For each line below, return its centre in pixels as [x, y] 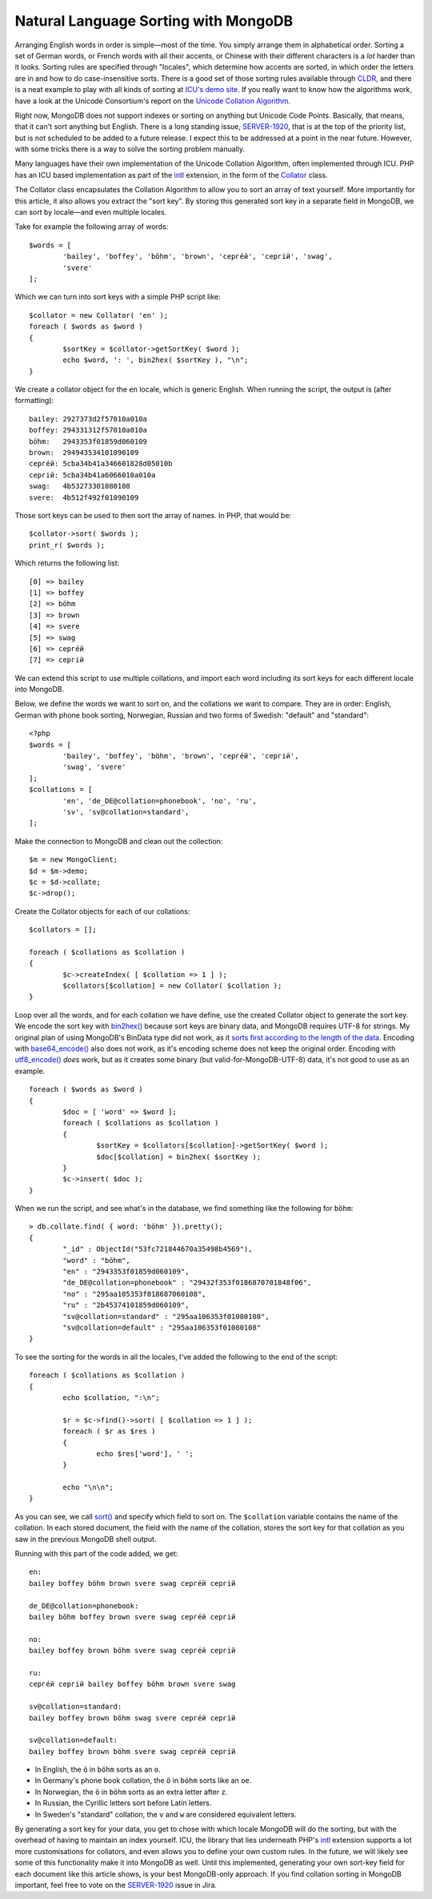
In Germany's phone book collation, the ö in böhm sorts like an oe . [143, 1780]
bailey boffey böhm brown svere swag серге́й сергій [132, 1583]
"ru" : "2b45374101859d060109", [126, 1305]
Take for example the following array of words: [92, 227]
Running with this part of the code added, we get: [96, 1554]
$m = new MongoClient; [74, 860]
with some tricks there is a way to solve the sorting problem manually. [130, 149]
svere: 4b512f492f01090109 [84, 497]
